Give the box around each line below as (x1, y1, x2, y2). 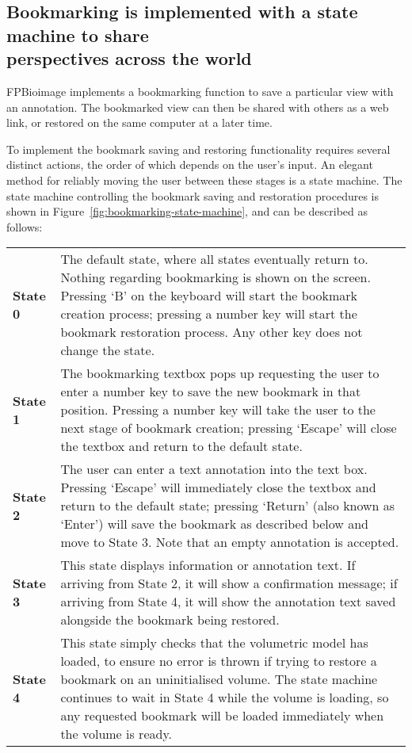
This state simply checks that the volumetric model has (60, 633, 368, 652)
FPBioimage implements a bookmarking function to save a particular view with (6, 82, 394, 99)
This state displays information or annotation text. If (60, 556, 356, 575)
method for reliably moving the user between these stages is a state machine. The (6, 171, 402, 188)
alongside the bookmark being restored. (60, 610, 280, 629)
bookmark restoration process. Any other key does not (60, 323, 363, 342)
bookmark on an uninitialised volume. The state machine (60, 670, 378, 689)
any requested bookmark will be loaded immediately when (60, 706, 384, 725)
